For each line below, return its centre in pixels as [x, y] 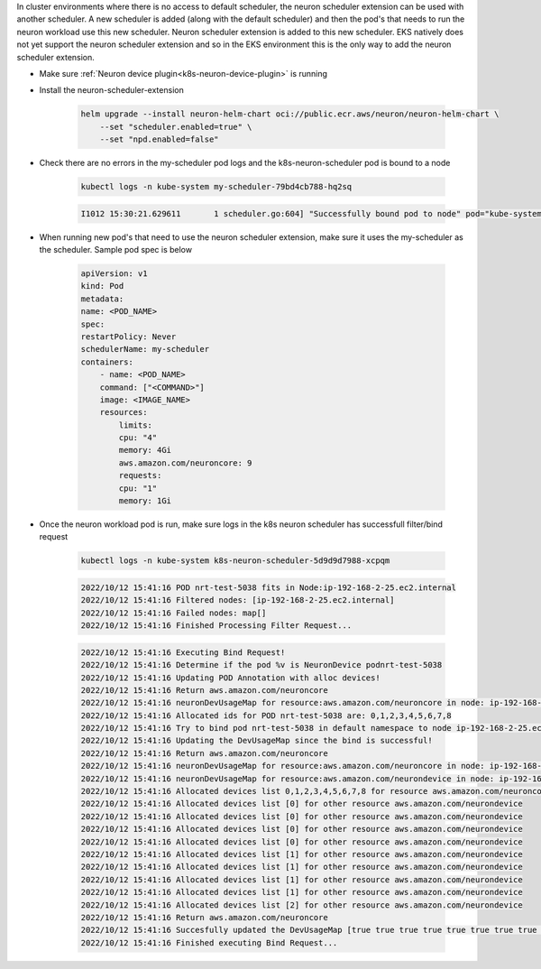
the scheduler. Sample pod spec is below [116, 250]
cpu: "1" [138, 488]
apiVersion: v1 [114, 274]
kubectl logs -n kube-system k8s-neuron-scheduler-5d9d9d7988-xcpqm [235, 561]
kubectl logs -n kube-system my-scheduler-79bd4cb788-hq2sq [216, 187]
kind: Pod [102, 286]
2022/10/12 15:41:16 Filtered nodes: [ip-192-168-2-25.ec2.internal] [238, 600]
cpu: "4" [138, 438]
